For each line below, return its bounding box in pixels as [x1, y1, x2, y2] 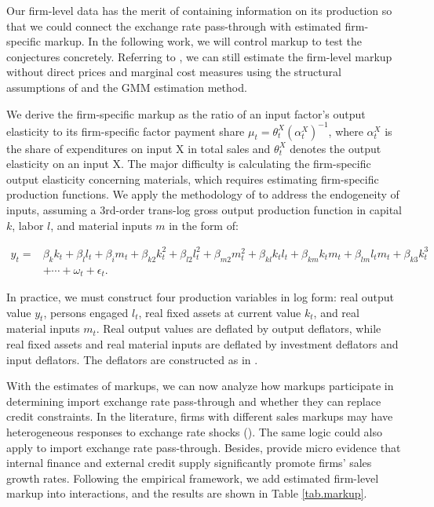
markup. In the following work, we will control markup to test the [44, 33, 362, 49]
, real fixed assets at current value [138, 304, 301, 320]
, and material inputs [50, 217, 152, 233]
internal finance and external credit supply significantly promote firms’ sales [6, 454, 372, 471]
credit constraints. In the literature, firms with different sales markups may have [6, 408, 393, 425]
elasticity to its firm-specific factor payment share [6, 122, 245, 139]
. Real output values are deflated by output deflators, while [96, 320, 381, 337]
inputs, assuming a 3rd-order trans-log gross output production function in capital [6, 202, 402, 218]
